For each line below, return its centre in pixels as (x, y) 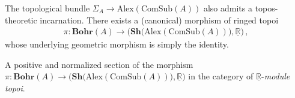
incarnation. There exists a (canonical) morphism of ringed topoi (159, 20)
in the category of (221, 76)
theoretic (21, 20)
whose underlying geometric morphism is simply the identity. (117, 44)
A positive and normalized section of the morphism (99, 64)
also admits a (228, 8)
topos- (266, 8)
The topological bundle (47, 8)
